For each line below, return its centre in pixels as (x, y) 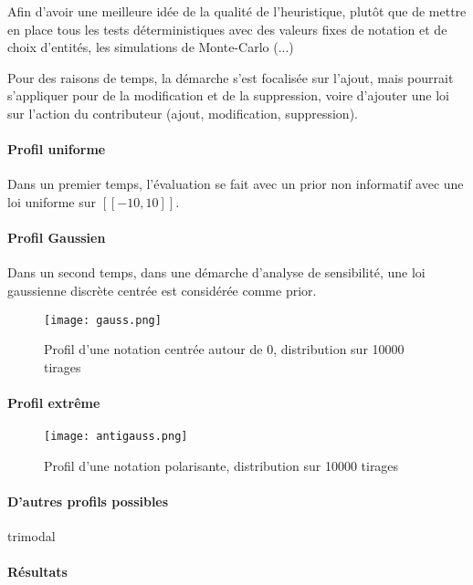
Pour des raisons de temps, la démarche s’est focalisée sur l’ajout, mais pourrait (231, 77)
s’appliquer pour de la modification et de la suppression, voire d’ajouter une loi (228, 95)
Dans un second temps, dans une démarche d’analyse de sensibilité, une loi (216, 272)
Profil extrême (54, 402)
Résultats (37, 572)
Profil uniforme (57, 149)
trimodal (32, 536)
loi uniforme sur (52, 201)
